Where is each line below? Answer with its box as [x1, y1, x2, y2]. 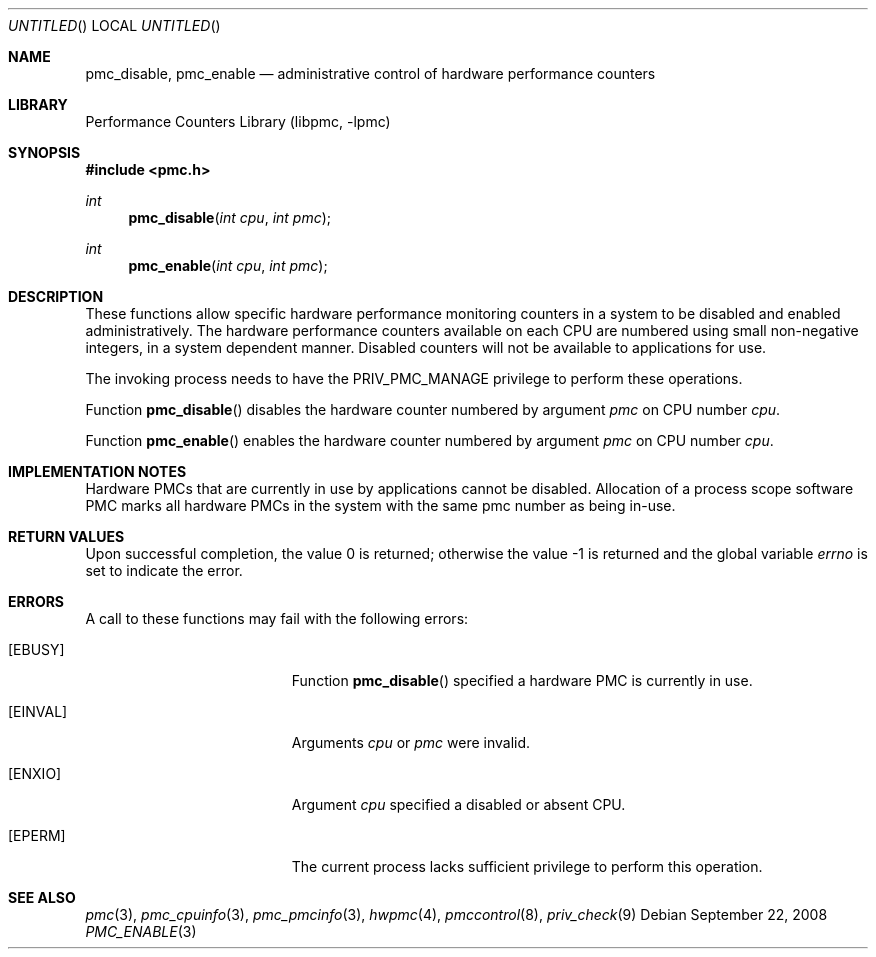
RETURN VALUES [8, 528, 125, 545]
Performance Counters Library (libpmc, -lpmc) [85, 113, 391, 130]
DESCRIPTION [8, 288, 104, 305]
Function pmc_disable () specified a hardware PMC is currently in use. [291, 672, 753, 689]
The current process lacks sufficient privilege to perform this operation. [291, 858, 763, 875]
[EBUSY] [8, 641, 65, 658]
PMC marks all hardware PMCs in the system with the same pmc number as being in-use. [85, 497, 676, 514]
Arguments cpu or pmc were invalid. [291, 734, 531, 751]
